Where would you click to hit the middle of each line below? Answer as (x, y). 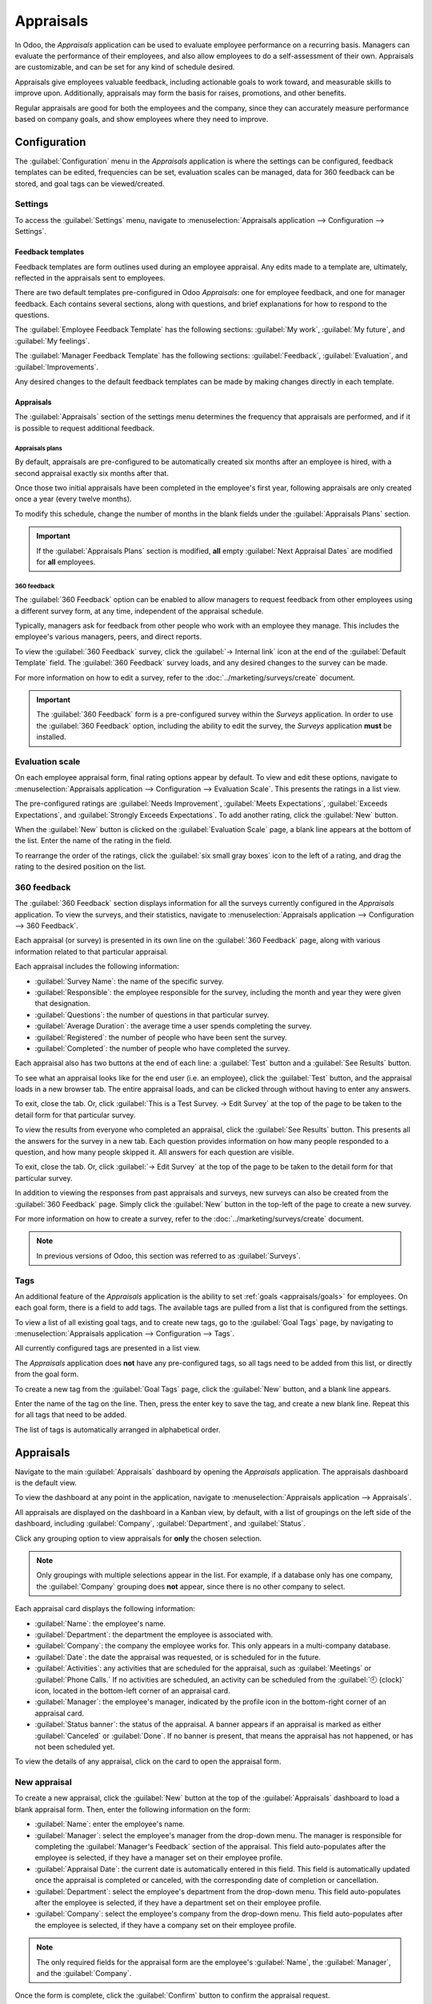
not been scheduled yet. (75, 1747)
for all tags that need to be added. (71, 1415)
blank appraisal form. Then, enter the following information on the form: (133, 1809)
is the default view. (46, 1483)
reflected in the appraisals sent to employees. (90, 277)
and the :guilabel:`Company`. (84, 1973)
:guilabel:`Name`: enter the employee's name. (110, 1824)
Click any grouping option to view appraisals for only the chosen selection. (138, 1538)
